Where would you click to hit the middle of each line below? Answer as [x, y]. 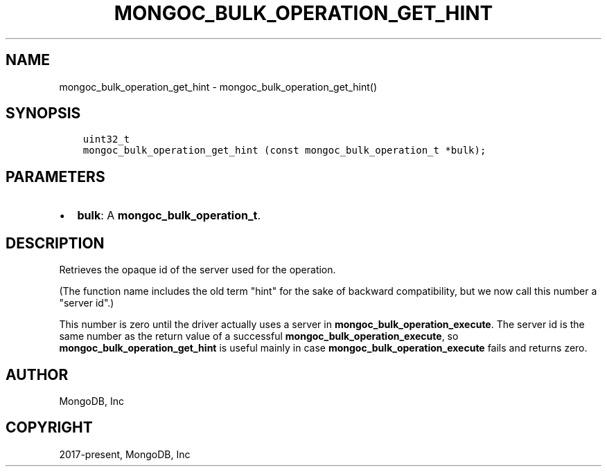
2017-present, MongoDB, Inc [125, 454]
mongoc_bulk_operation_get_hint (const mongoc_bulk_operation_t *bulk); [284, 151]
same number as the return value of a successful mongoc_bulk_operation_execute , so [259, 336]
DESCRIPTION [55, 243]
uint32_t [106, 139]
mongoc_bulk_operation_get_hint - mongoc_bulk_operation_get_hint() [218, 87]
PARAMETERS [55, 176]
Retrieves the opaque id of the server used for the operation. [197, 270]
